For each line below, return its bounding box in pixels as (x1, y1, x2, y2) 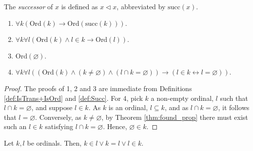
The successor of (4, 1, 53, 11)
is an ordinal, (108, 102, 148, 113)
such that (220, 93, 248, 103)
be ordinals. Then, (27, 137, 82, 148)
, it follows (218, 102, 250, 113)
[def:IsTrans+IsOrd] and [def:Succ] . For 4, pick (4, 93, 143, 103)
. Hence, (103, 121, 127, 132)
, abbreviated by (117, 1, 166, 11)
